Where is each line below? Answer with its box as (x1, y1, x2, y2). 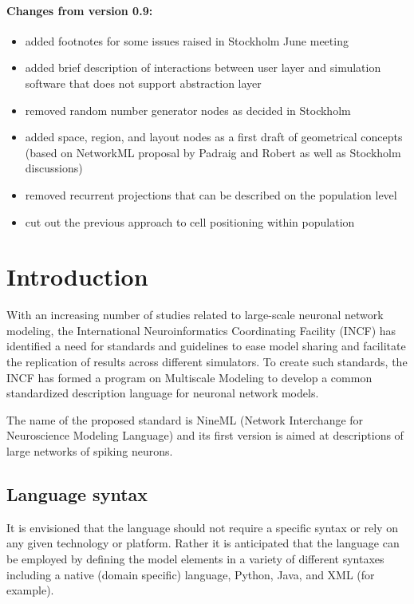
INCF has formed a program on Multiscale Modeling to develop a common (6, 369, 373, 385)
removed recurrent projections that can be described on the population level (25, 186, 397, 203)
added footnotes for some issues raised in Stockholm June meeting (25, 32, 349, 49)
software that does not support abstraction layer (25, 74, 262, 91)
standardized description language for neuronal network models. (6, 385, 319, 401)
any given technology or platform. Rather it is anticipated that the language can (6, 535, 400, 551)
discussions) (25, 160, 83, 176)
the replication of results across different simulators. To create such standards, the (6, 353, 408, 370)
